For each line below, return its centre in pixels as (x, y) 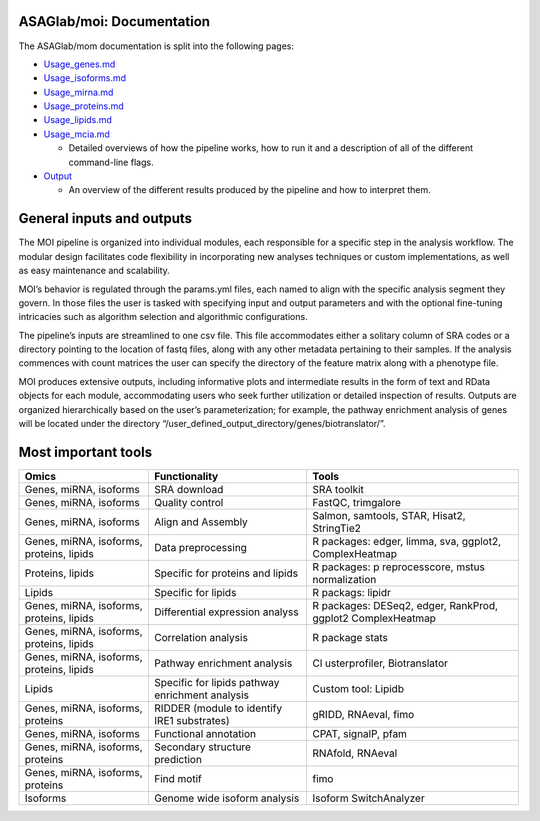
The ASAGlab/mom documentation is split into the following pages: (156, 46)
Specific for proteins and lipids (226, 573)
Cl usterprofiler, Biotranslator (380, 663)
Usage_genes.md (79, 64)
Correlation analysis (201, 637)
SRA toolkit (338, 489)
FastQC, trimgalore (356, 502)
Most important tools (85, 451)
